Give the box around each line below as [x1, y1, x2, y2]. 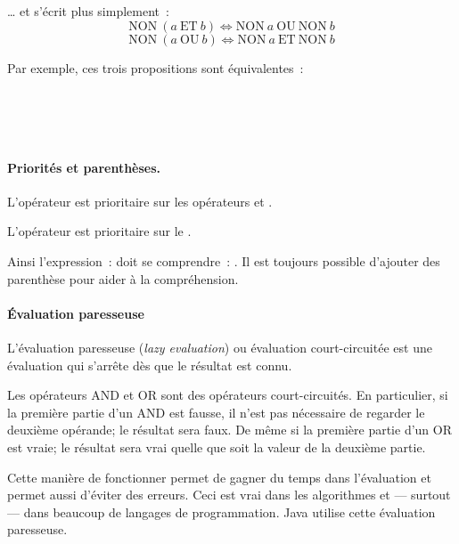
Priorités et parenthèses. [7, 158, 161, 176]
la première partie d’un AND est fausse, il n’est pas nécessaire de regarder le [7, 402, 425, 421]
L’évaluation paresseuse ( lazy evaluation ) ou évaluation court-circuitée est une [7, 337, 432, 356]
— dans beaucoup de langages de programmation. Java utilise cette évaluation [7, 502, 436, 521]
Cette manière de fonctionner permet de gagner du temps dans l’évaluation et [7, 467, 431, 486]
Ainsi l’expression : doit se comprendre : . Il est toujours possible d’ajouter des [7, 251, 440, 270]
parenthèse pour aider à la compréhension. [7, 269, 239, 288]
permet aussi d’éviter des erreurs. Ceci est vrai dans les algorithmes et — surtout [7, 485, 451, 504]
